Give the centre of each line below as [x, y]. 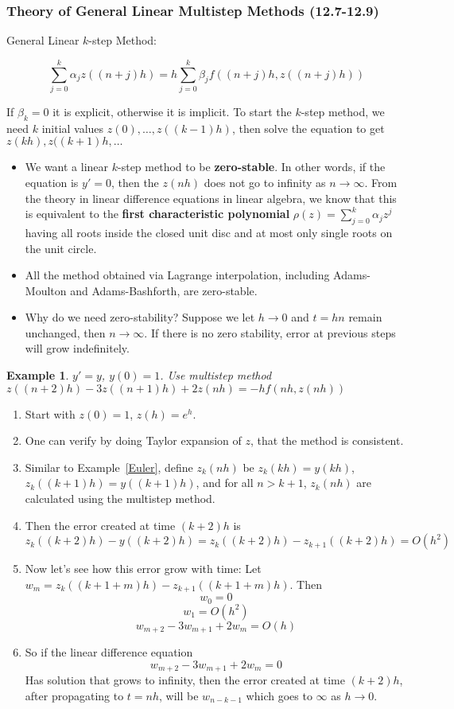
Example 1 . [38, 375]
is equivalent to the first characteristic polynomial [157, 214]
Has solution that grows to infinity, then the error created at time [185, 680]
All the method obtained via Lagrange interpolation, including [177, 275]
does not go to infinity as [265, 182]
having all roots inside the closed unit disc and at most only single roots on [209, 232]
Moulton [46, 290]
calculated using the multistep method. [120, 499]
